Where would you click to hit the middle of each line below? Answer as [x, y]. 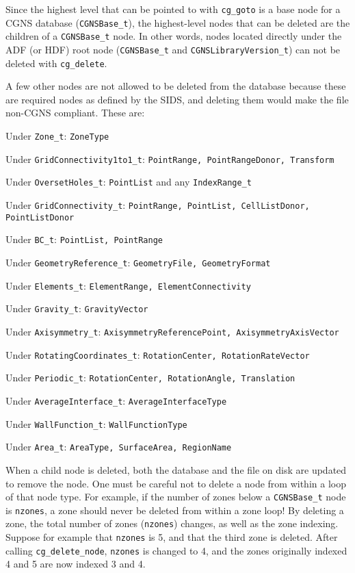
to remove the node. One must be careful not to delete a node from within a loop [176, 483]
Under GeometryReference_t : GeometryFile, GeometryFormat [138, 262]
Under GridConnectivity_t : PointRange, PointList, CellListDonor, [158, 205]
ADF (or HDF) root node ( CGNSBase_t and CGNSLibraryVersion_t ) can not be [173, 49]
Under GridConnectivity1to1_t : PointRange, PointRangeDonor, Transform [170, 158]
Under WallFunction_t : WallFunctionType [96, 423]
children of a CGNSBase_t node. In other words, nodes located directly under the [174, 36]
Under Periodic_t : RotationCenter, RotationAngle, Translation [150, 378]
